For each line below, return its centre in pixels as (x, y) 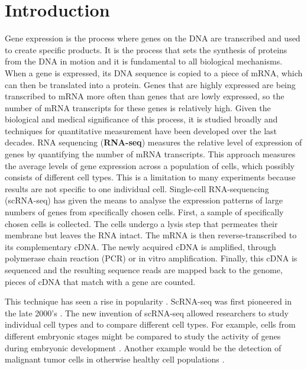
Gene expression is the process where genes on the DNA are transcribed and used (153, 38)
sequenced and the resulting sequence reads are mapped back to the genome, (144, 270)
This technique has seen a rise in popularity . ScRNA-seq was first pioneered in (148, 301)
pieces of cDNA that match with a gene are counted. (100, 281)
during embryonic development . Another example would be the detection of (143, 347)
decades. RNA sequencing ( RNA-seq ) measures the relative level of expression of (153, 142)
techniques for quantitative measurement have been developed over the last (141, 130)
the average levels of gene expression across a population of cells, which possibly (150, 165)
